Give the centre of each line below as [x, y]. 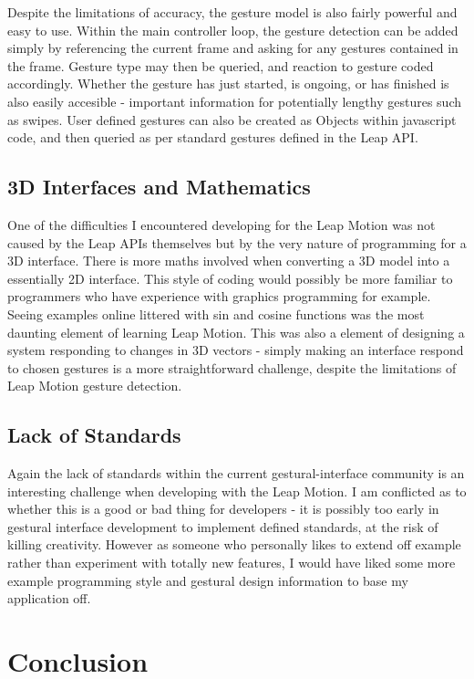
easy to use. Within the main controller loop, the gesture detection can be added [233, 30]
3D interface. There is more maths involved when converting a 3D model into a [229, 261]
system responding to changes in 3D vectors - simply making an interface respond [236, 350]
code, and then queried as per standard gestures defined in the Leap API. [213, 137]
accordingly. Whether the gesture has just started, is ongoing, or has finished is [228, 84]
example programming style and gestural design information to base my [208, 580]
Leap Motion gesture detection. [95, 386]
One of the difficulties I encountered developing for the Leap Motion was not [222, 224]
